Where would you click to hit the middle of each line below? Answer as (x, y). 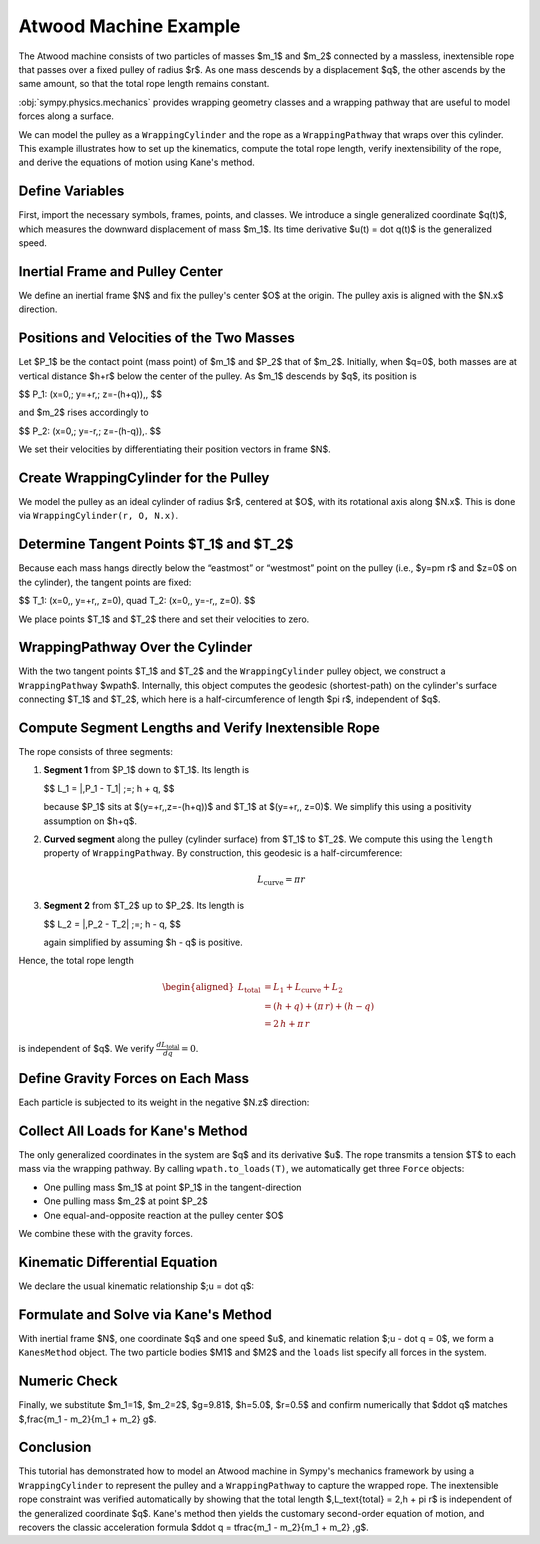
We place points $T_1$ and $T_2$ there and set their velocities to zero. (164, 619)
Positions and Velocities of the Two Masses (156, 338)
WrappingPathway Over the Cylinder (135, 647)
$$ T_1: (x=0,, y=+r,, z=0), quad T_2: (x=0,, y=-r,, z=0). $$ (137, 601)
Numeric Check (68, 1381)
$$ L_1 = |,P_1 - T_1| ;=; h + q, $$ (109, 788)
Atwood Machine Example (129, 26)
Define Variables (71, 191)
